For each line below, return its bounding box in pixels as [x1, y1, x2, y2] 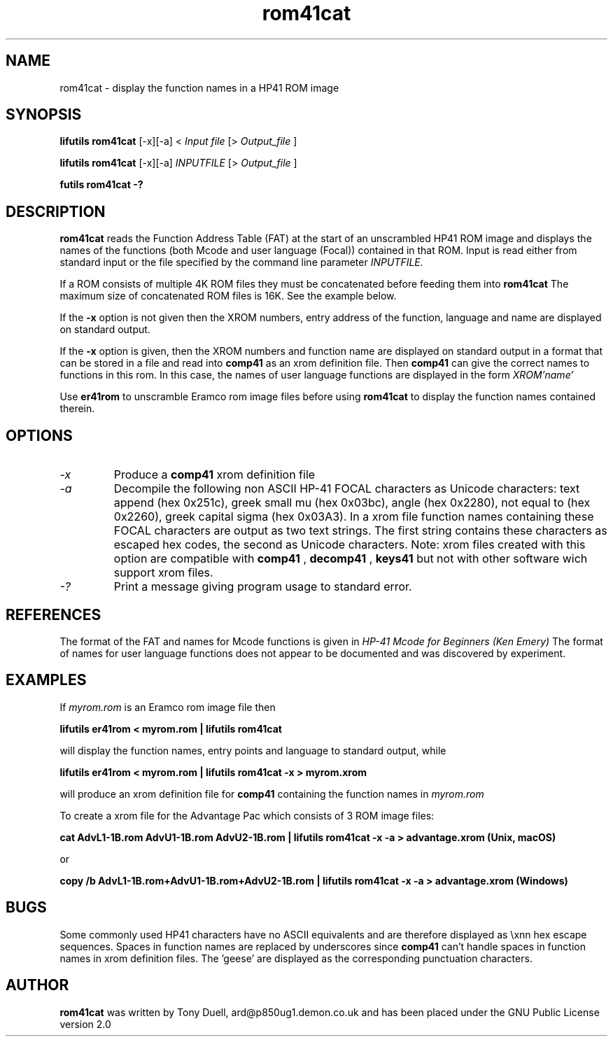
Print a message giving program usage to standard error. [113, 579, 412, 594]
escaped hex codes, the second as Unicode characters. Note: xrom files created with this [113, 537, 586, 552]
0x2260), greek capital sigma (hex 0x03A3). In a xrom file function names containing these [113, 509, 594, 524]
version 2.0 [59, 1018, 111, 1030]
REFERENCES [6, 605, 101, 624]
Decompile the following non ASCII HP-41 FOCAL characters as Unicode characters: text [113, 481, 580, 496]
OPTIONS [6, 426, 73, 444]
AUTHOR [6, 976, 69, 994]
